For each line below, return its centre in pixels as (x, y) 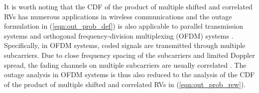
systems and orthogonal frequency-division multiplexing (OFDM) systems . (119, 35)
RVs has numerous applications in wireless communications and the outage (118, 16)
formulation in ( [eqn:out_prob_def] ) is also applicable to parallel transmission (124, 26)
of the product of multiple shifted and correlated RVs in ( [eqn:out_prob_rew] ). (125, 84)
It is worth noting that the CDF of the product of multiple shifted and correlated (128, 6)
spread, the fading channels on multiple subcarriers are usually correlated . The (125, 65)
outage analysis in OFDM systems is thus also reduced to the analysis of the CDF (129, 74)
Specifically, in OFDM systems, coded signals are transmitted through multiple (125, 45)
